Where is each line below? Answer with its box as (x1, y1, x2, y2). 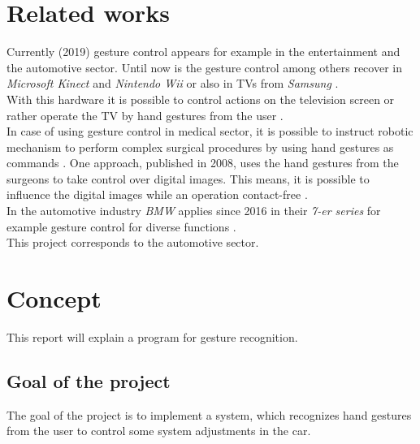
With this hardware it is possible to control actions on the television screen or (6, 90, 395, 107)
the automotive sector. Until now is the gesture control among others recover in (6, 58, 402, 75)
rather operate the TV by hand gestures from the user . (6, 106, 284, 123)
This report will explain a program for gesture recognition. (6, 328, 298, 345)
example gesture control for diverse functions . (6, 218, 236, 235)
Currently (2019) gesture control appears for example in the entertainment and (6, 43, 401, 60)
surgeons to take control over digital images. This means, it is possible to (6, 170, 370, 187)
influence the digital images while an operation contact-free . (6, 186, 308, 203)
